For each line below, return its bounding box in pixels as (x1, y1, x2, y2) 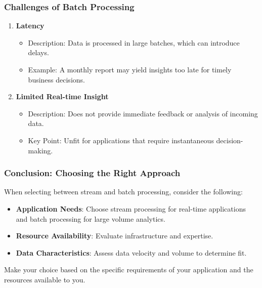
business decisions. (28, 74, 85, 85)
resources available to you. (4, 274, 85, 284)
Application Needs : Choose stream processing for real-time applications (16, 203, 246, 214)
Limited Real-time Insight (16, 91, 109, 102)
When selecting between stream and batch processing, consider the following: (4, 186, 243, 197)
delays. (28, 47, 49, 58)
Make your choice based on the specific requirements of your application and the (4, 264, 253, 275)
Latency (16, 20, 45, 31)
